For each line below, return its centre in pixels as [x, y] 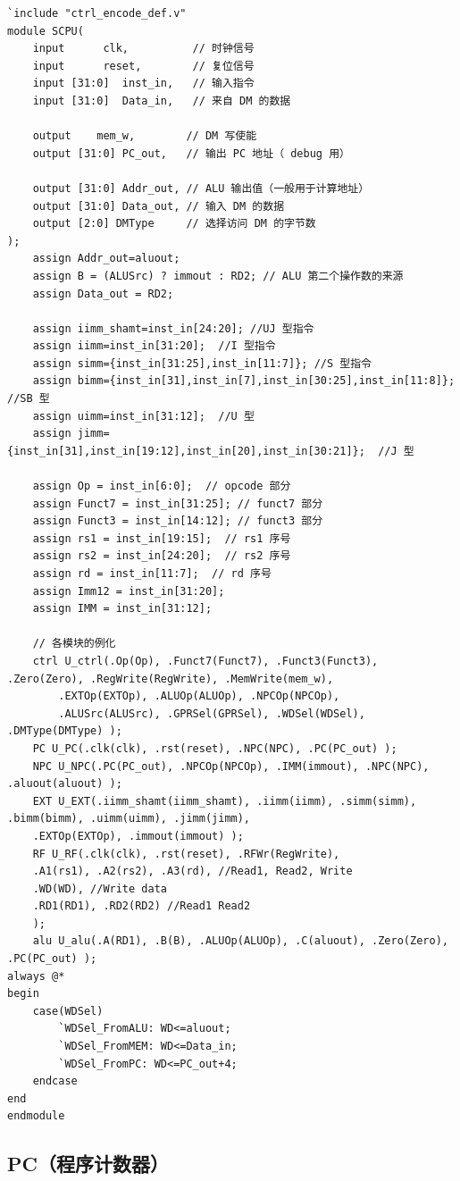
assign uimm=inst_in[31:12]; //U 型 [143, 416]
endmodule [36, 1116]
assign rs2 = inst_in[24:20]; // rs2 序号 [162, 556]
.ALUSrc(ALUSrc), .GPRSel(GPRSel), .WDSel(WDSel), [212, 713]
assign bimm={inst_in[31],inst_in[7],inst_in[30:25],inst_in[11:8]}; [244, 381]
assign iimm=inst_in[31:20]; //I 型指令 [154, 346]
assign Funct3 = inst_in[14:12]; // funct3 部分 [178, 521]
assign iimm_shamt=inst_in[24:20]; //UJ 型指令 [173, 328]
